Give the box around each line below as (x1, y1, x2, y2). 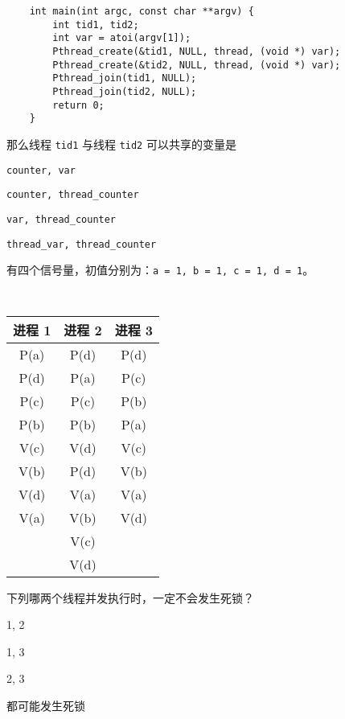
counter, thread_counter (6, 189, 139, 201)
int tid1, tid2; (52, 18, 139, 31)
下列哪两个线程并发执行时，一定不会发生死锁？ (6, 589, 254, 606)
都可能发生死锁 (6, 696, 85, 713)
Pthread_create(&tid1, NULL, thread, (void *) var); (52, 45, 341, 57)
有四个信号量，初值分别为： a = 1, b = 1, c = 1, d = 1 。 (6, 261, 314, 278)
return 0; (52, 99, 105, 111)
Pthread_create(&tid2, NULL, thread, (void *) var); (52, 59, 341, 71)
